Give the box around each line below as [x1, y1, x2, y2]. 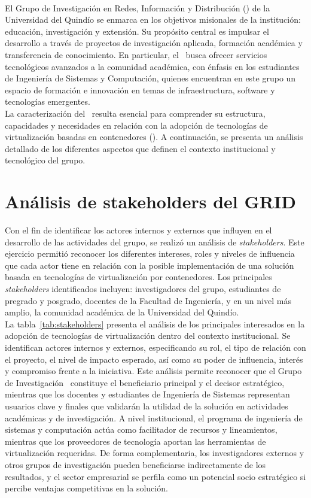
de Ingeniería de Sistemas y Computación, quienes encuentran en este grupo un [5, 72, 296, 84]
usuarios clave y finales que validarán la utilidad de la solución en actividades [5, 399, 288, 412]
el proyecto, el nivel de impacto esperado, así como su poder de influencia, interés [5, 353, 303, 365]
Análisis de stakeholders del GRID [5, 189, 296, 214]
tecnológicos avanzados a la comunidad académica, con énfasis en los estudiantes [5, 60, 300, 72]
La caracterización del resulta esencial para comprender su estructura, [5, 107, 266, 119]
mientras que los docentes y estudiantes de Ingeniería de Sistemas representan [5, 388, 290, 400]
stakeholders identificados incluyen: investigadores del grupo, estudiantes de [5, 283, 281, 294]
